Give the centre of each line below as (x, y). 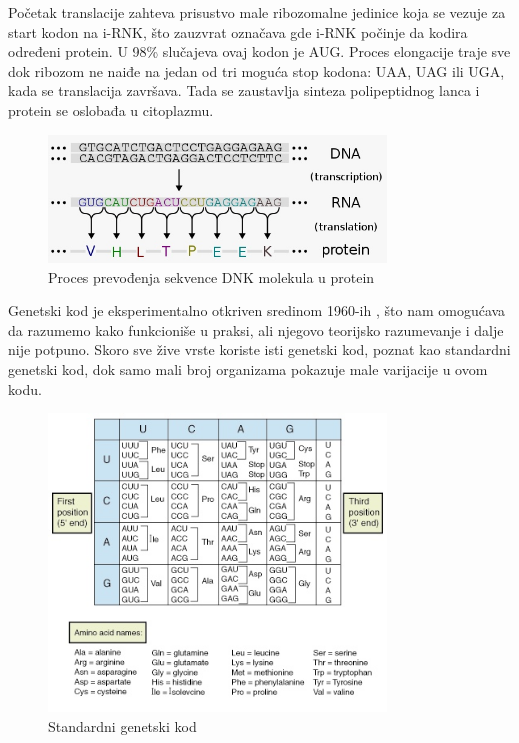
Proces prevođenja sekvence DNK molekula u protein (211, 276)
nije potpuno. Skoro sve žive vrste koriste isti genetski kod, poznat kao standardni (259, 349)
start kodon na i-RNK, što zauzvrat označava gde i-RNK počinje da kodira (238, 31)
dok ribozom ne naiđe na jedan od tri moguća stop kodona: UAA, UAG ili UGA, (256, 70)
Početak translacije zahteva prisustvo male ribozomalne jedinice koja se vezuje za (257, 12)
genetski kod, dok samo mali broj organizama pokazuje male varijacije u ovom (248, 368)
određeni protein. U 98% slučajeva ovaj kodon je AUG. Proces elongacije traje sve (259, 51)
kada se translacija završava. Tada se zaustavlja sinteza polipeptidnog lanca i (244, 90)
